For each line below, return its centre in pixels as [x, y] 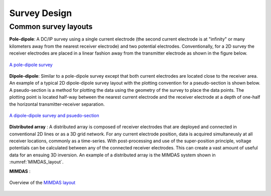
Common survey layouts [51, 27]
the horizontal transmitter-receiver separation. [57, 104]
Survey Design [41, 13]
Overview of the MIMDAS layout [42, 182]
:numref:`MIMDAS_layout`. [36, 162]
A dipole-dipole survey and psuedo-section [54, 115]
